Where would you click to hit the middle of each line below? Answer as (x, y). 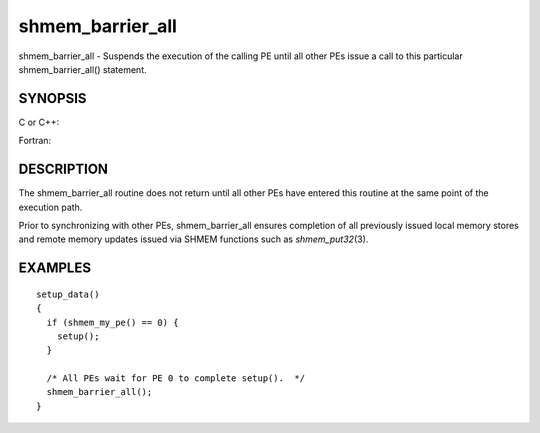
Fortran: (35, 141)
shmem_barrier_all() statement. (82, 69)
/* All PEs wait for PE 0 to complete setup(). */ (175, 378)
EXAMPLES (55, 268)
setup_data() (68, 294)
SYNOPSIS (52, 98)
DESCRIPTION (63, 169)
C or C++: (39, 122)
